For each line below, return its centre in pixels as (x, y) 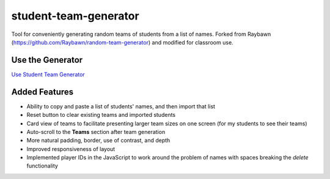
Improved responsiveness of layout (71, 149)
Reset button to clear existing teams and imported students (101, 115)
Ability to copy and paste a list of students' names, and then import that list (121, 106)
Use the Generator (47, 60)
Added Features (42, 92)
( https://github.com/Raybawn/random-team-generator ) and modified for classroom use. (122, 42)
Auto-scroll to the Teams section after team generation (96, 132)
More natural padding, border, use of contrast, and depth (98, 141)
